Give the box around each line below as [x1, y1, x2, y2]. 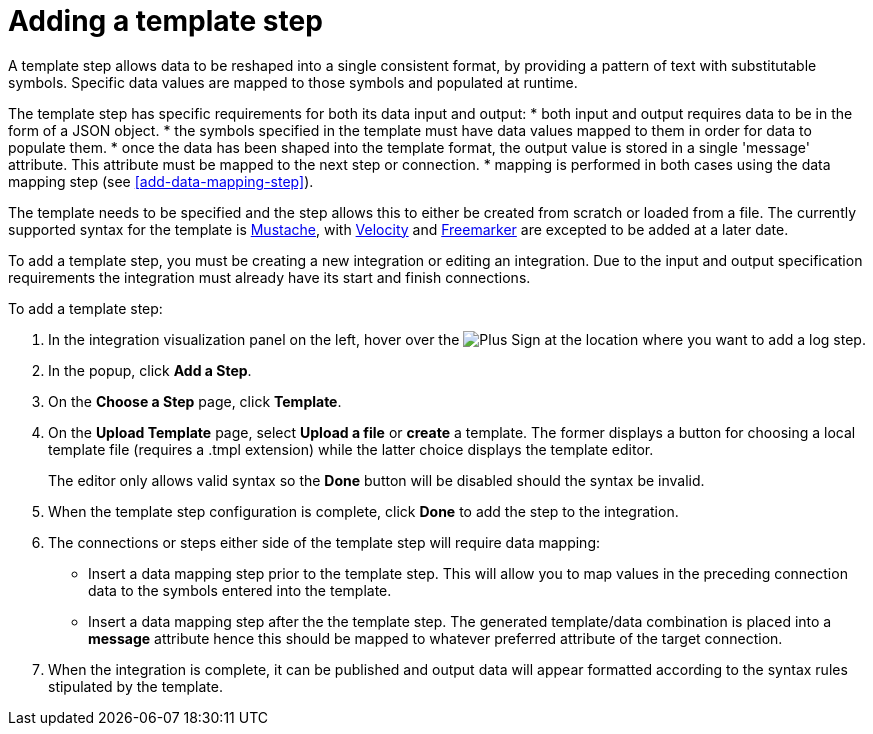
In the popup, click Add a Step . [48, 361, 252, 379]
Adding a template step [8, 4, 323, 38]
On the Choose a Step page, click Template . [48, 392, 342, 410]
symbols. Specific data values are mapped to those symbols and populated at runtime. [8, 73, 578, 91]
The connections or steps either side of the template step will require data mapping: [48, 533, 600, 551]
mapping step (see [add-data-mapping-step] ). [8, 172, 314, 190]
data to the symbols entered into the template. [88, 581, 392, 599]
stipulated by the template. [48, 677, 223, 695]
